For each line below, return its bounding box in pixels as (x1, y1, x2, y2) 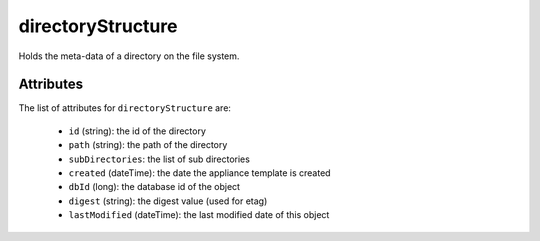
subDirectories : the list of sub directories (68, 153, 250, 165)
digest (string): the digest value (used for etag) (68, 195, 268, 207)
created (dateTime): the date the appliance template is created (68, 167, 331, 179)
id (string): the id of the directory (68, 125, 207, 137)
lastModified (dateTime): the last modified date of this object (68, 209, 330, 221)
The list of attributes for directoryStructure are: (18, 102, 232, 114)
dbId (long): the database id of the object (68, 181, 240, 193)
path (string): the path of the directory (68, 139, 228, 151)
